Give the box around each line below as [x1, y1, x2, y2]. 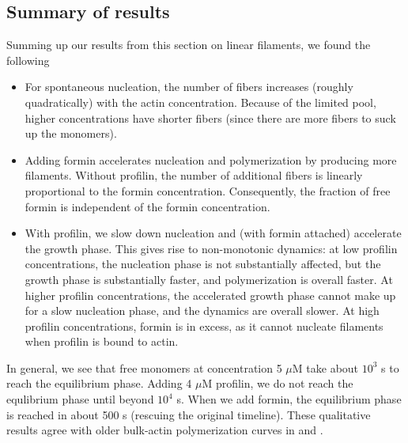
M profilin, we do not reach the [202, 375, 353, 392]
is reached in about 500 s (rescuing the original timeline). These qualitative [6, 406, 371, 422]
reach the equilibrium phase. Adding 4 [6, 375, 192, 392]
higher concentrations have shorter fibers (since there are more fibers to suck [25, 109, 396, 126]
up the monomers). [25, 125, 117, 142]
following [6, 51, 50, 68]
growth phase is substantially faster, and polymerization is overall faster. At [25, 271, 393, 287]
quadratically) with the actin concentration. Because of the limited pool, [25, 93, 376, 110]
